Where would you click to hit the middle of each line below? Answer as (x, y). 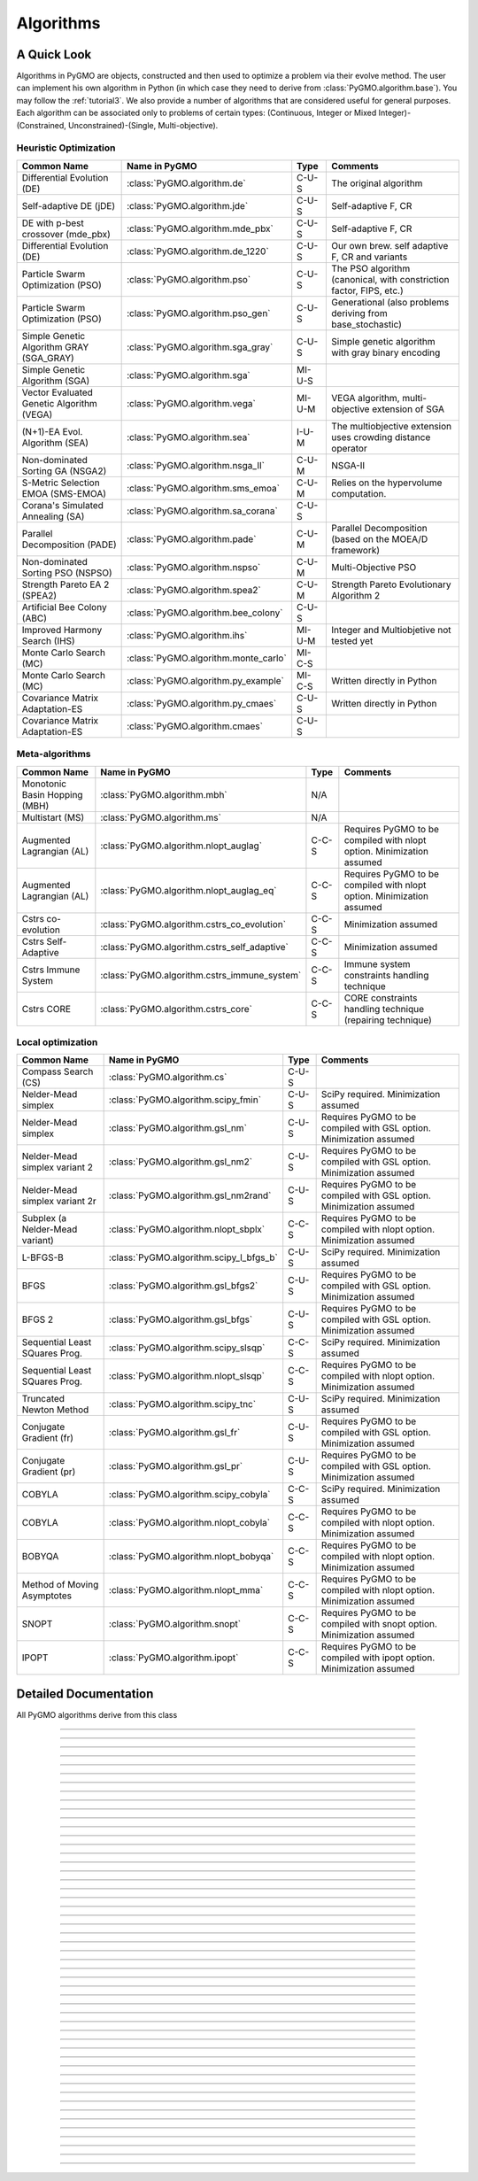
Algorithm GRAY (55, 347)
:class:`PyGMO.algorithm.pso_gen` (199, 313)
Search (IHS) (48, 640)
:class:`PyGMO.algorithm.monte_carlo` (207, 658)
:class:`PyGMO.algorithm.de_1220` (198, 251)
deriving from (360, 313)
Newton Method (55, 1410)
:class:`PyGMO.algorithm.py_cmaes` (202, 703)
